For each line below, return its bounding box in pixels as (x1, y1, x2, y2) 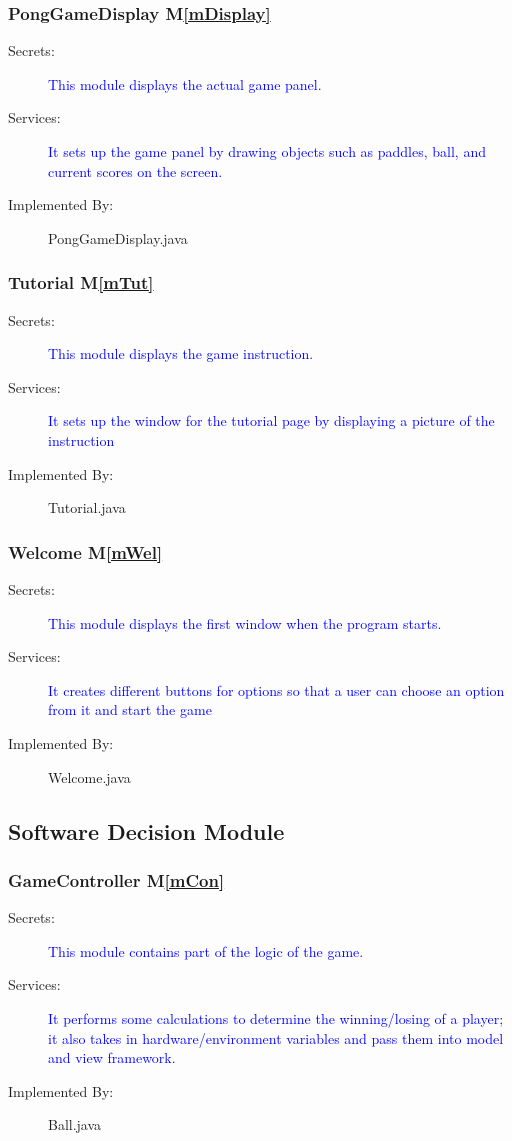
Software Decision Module (8, 815, 285, 846)
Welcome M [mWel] (8, 539, 163, 564)
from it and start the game (48, 699, 212, 720)
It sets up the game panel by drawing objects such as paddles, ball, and (48, 141, 486, 161)
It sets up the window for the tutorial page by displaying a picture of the (48, 410, 495, 431)
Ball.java (48, 1114, 102, 1135)
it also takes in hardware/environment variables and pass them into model (48, 1027, 504, 1048)
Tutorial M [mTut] (8, 270, 154, 295)
